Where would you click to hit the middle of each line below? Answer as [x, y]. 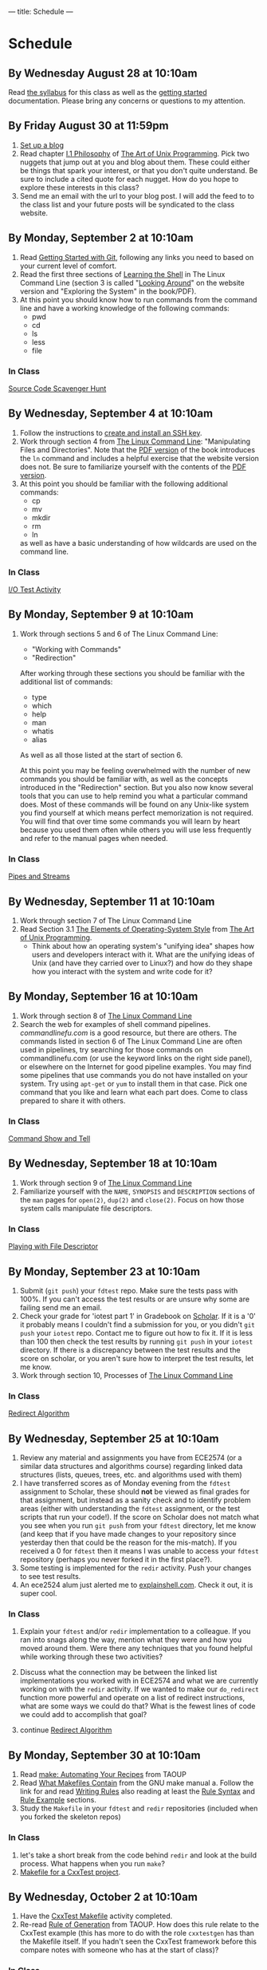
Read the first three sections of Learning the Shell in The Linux [122, 274]
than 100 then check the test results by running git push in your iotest [136, 1341]
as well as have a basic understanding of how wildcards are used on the [138, 543]
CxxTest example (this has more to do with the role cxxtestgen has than [137, 1933]
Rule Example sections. [58, 1800]
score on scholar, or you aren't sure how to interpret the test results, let [137, 1358]
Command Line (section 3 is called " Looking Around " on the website [132, 282]
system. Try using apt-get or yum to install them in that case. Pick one [133, 1084]
